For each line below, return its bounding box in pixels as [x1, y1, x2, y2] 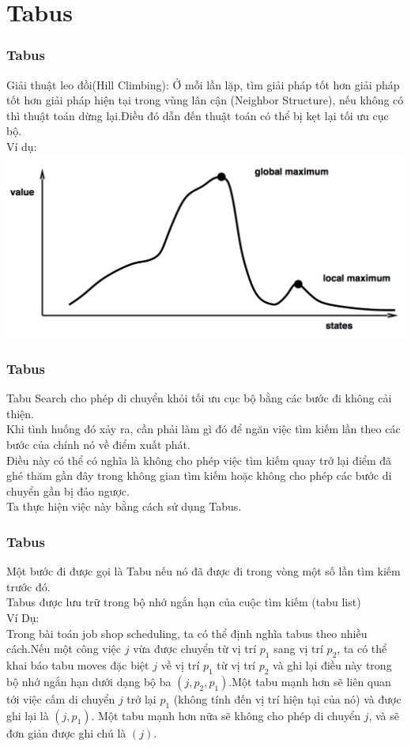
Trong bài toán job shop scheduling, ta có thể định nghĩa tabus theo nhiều [6, 624, 368, 641]
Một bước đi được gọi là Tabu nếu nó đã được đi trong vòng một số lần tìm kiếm [6, 563, 401, 579]
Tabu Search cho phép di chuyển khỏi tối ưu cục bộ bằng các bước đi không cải [6, 390, 392, 406]
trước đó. [6, 578, 51, 594]
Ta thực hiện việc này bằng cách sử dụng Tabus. [6, 498, 242, 515]
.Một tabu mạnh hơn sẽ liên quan [228, 673, 391, 689]
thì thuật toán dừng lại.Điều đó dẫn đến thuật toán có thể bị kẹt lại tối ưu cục [6, 107, 389, 123]
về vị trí [160, 656, 200, 673]
